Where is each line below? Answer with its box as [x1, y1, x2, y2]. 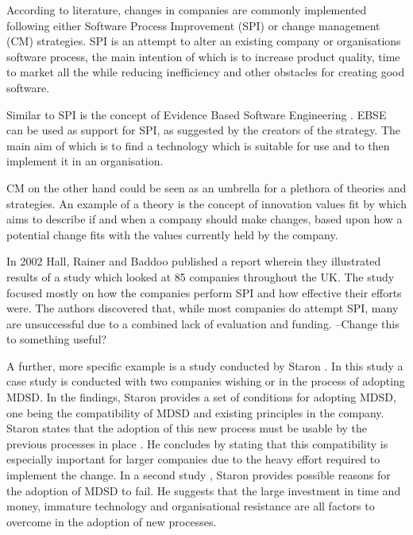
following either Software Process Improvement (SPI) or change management [6, 17, 380, 33]
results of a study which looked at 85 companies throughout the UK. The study [6, 268, 395, 285]
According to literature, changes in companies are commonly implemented [6, 2, 367, 17]
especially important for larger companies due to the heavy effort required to [6, 451, 380, 467]
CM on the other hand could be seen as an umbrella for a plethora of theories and [6, 179, 407, 196]
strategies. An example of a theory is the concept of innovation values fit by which [6, 195, 407, 211]
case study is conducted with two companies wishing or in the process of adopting [6, 373, 405, 390]
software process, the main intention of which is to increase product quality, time [6, 48, 400, 64]
